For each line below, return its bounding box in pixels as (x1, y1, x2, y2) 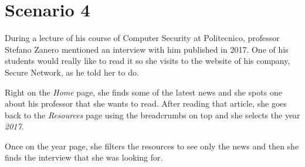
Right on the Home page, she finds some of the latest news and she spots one (5, 86, 282, 98)
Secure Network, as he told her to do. (5, 66, 139, 78)
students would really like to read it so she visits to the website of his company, (5, 54, 290, 67)
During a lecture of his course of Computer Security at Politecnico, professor (5, 32, 280, 44)
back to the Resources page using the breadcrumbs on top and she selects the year (5, 108, 300, 121)
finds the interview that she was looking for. (5, 151, 163, 163)
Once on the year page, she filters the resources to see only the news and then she (5, 139, 299, 152)
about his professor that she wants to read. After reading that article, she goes (5, 97, 287, 110)
